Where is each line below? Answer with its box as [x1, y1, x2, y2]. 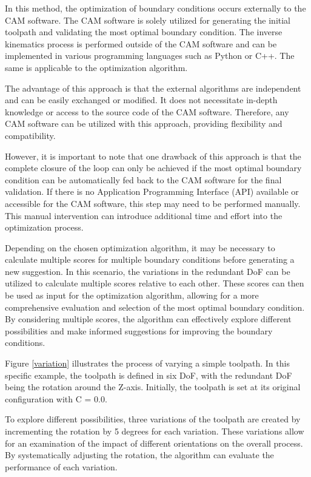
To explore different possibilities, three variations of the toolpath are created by [5, 413, 301, 425]
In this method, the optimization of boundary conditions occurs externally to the [5, 2, 306, 14]
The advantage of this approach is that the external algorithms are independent [5, 81, 301, 94]
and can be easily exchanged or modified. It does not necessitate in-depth [5, 93, 278, 106]
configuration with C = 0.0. [5, 392, 107, 405]
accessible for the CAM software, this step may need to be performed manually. [5, 197, 301, 209]
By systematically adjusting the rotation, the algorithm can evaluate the [5, 448, 274, 461]
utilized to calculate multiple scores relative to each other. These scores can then [5, 277, 304, 289]
